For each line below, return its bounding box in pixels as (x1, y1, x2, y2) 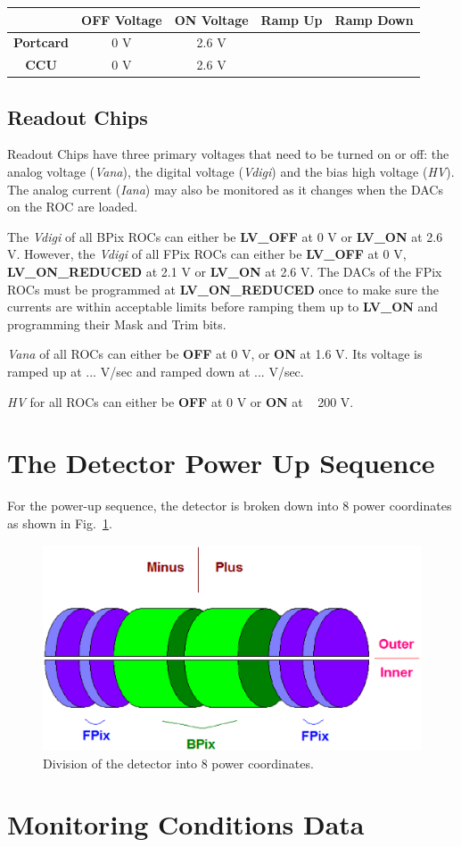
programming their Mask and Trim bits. (7, 314, 226, 333)
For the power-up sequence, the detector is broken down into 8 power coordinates (7, 496, 452, 515)
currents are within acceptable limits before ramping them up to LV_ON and (7, 297, 439, 316)
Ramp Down (334, 10, 414, 29)
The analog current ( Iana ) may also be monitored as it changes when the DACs (7, 179, 443, 198)
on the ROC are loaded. (7, 197, 138, 216)
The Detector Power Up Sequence (7, 444, 435, 481)
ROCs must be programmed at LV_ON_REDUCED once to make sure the (7, 279, 440, 298)
